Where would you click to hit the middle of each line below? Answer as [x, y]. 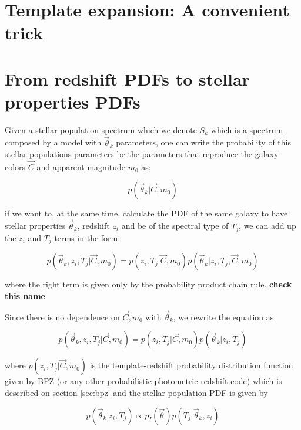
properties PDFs [73, 101]
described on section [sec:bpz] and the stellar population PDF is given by [136, 392]
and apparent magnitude [81, 167]
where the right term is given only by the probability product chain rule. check [148, 284]
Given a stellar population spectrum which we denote [101, 129]
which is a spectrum [247, 129]
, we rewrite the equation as [223, 316]
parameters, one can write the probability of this [203, 142]
